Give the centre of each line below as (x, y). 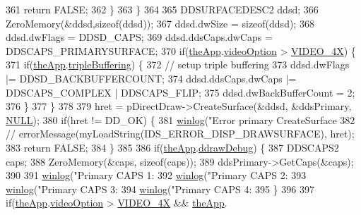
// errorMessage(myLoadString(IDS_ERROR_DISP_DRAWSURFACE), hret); (180, 134)
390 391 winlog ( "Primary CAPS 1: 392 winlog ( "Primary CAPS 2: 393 (156, 175)
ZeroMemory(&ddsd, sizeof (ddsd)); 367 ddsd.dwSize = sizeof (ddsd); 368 (160, 23)
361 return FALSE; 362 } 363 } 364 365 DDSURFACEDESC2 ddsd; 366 (162, 9)
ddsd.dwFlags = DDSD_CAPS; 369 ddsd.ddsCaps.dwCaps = (139, 37)
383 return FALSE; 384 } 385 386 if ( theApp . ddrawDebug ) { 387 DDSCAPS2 (172, 147)
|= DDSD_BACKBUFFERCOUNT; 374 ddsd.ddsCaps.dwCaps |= (151, 78)
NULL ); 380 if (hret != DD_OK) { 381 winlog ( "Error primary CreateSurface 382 (180, 119)
